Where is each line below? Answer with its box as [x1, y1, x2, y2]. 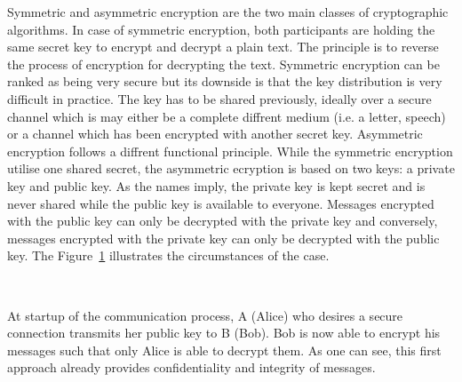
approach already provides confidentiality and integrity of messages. [7, 358, 376, 377]
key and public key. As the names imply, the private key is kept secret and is [7, 176, 426, 195]
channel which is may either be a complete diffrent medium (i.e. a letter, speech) [7, 107, 446, 125]
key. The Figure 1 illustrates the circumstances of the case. [7, 246, 330, 265]
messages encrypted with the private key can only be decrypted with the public [7, 228, 440, 247]
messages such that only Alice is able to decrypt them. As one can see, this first [7, 340, 442, 359]
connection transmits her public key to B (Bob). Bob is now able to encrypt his [7, 323, 441, 342]
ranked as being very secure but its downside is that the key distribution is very [7, 72, 442, 91]
